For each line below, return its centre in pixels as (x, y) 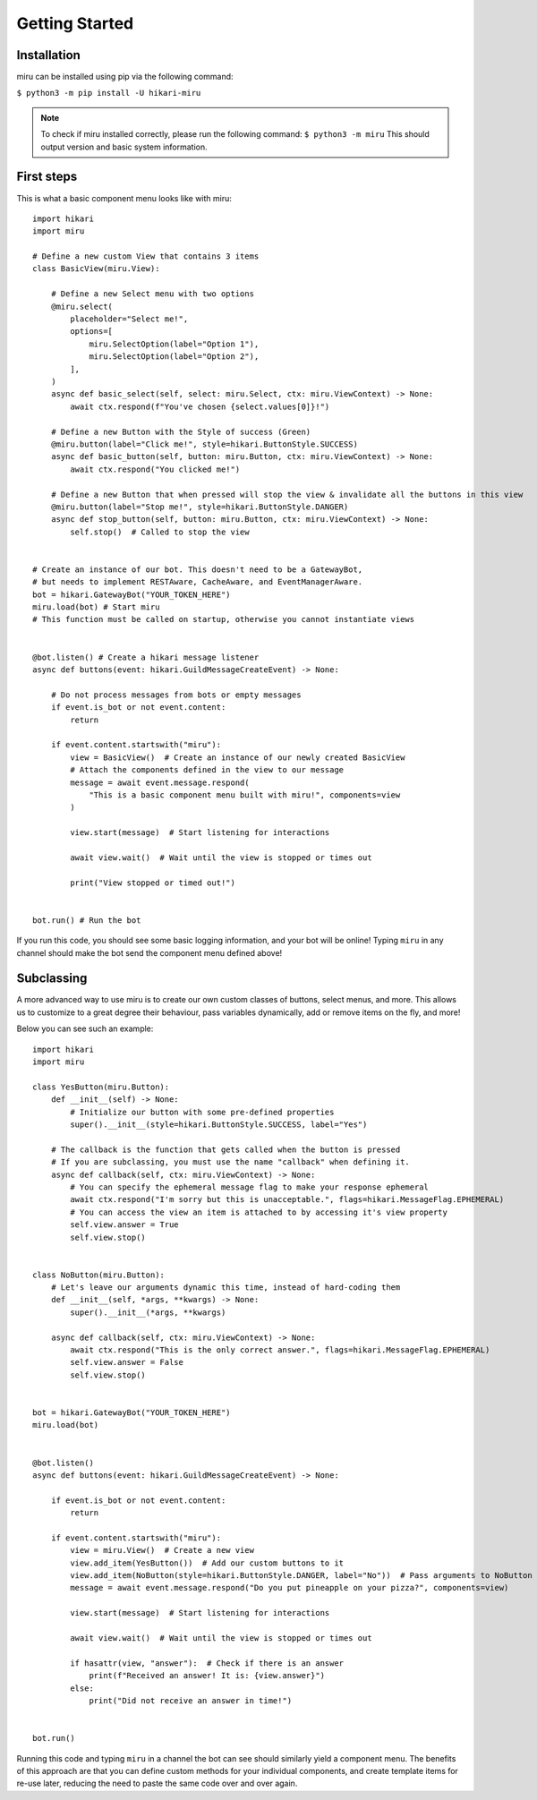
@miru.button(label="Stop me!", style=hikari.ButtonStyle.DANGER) (200, 507)
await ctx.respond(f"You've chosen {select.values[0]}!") (200, 406)
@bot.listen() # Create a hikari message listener (146, 657)
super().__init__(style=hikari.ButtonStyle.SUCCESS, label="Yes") (219, 1125)
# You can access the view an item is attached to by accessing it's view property (259, 1212)
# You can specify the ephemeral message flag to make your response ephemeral (250, 1187)
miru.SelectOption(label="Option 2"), (174, 357)
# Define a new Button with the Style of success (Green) (181, 431)
